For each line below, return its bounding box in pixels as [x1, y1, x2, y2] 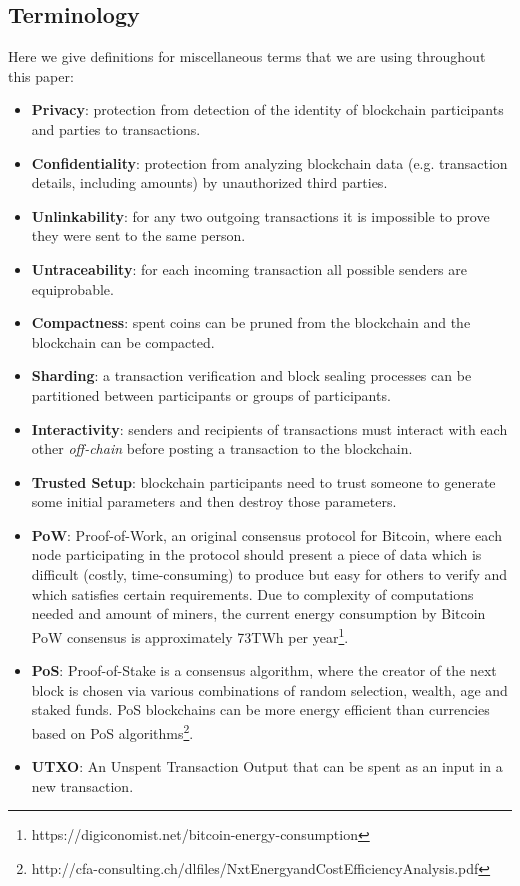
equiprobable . [31, 278, 114, 299]
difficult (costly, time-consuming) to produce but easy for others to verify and [31, 564, 508, 585]
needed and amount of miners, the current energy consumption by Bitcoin [31, 603, 486, 624]
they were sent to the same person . [31, 225, 246, 246]
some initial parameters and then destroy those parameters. [31, 491, 397, 512]
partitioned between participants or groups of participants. [31, 384, 391, 405]
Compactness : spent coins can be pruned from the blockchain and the [31, 312, 471, 333]
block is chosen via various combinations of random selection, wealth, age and [31, 679, 508, 700]
